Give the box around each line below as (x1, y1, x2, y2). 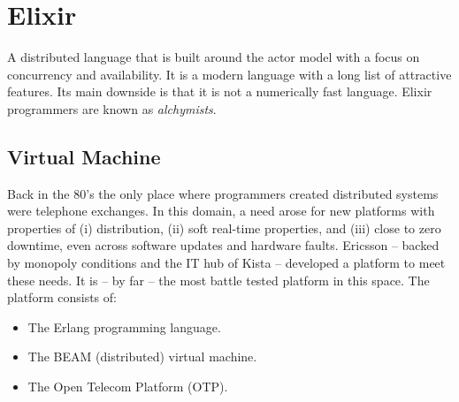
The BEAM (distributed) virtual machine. (27, 347, 257, 366)
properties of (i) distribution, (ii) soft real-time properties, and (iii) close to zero (7, 218, 441, 237)
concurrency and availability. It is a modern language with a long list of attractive (7, 64, 452, 83)
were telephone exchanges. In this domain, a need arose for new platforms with (7, 201, 435, 220)
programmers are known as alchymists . (7, 99, 217, 118)
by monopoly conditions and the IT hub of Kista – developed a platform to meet (7, 254, 446, 272)
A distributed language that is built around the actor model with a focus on (7, 48, 420, 66)
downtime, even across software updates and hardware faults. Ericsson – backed (7, 236, 440, 254)
